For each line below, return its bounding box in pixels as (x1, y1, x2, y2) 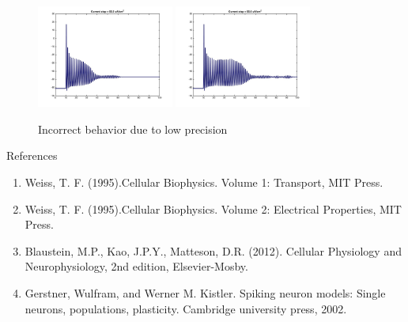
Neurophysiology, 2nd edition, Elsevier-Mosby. (25, 258, 248, 275)
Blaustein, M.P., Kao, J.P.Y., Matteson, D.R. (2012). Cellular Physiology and (25, 242, 402, 259)
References (6, 147, 58, 164)
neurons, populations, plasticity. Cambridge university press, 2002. (25, 300, 347, 316)
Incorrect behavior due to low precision (38, 120, 228, 137)
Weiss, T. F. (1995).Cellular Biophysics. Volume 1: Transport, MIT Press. (25, 173, 383, 190)
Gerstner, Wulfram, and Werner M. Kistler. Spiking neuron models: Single (25, 284, 386, 301)
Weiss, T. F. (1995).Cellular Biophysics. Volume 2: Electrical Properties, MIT (25, 200, 402, 217)
